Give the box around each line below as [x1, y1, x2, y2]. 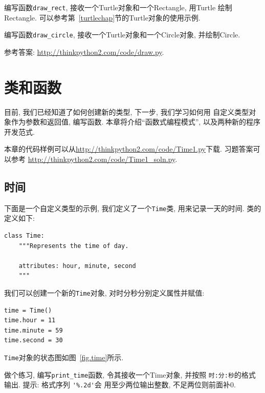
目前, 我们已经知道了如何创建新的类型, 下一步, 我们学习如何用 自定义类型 [4, 106, 249, 117]
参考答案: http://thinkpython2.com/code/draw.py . [4, 46, 164, 57]
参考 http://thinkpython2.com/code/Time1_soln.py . [11, 154, 178, 164]
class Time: [4, 232, 45, 240]
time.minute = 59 [4, 326, 63, 334]
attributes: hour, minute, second [18, 262, 136, 270]
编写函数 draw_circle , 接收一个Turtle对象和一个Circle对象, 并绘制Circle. [4, 29, 240, 40]
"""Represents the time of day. [18, 242, 129, 250]
